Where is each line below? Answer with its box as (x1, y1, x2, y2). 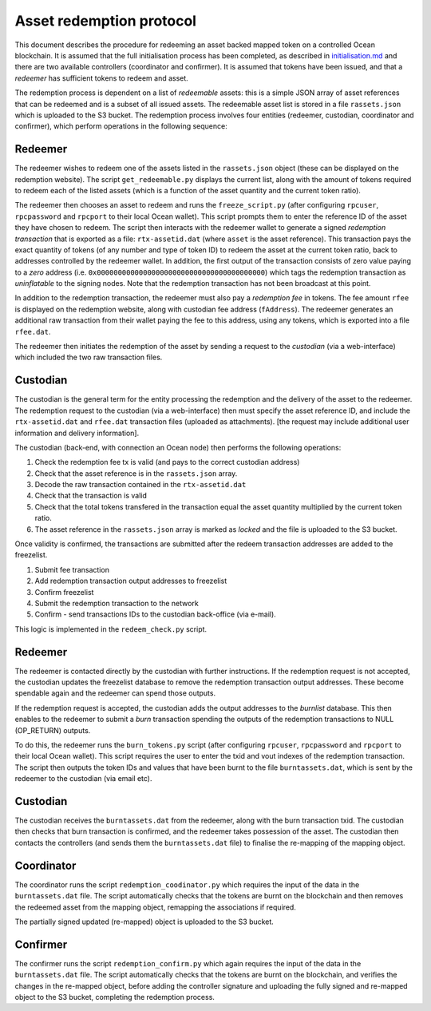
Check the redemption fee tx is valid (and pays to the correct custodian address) (34, 458, 300, 467)
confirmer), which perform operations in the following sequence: (14, 121, 227, 131)
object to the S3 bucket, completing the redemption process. (14, 993, 215, 1002)
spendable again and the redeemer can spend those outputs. (14, 688, 215, 698)
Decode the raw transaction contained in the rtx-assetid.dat (34, 480, 247, 490)
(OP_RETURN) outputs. (14, 725, 91, 735)
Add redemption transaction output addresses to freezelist (34, 576, 227, 586)
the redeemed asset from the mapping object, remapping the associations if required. (14, 902, 297, 912)
